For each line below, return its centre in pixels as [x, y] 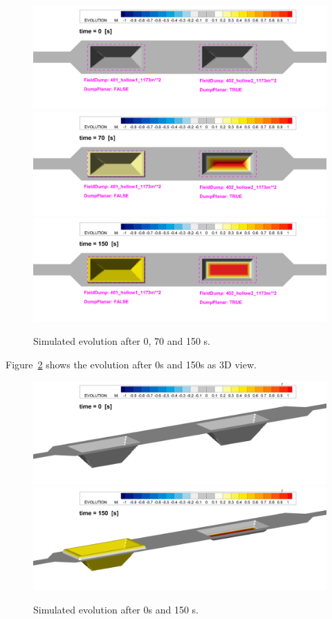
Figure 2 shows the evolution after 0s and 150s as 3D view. [131, 364]
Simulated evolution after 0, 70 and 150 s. [122, 340]
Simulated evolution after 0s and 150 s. [116, 610]
